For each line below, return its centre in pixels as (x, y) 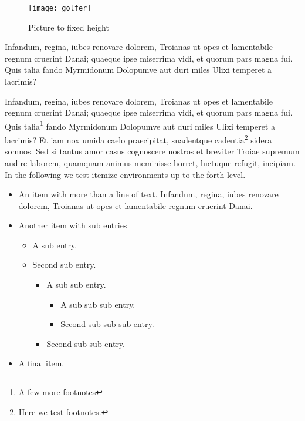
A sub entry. (55, 245)
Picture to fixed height (69, 27)
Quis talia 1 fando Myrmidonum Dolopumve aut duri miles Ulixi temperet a (140, 125)
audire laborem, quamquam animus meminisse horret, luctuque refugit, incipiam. (150, 162)
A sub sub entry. (76, 284)
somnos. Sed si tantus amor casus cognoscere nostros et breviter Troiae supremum (152, 151)
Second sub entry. (64, 265)
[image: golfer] (60, 8)
